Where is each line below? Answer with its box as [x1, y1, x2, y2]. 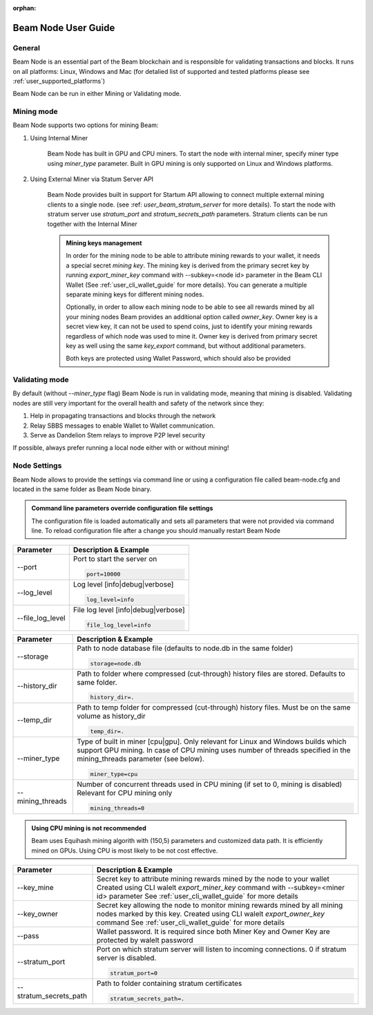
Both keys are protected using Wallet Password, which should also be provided [66, 354, 291, 363]
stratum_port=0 [109, 969, 158, 977]
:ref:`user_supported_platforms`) [12, 77, 106, 85]
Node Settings [12, 461, 62, 471]
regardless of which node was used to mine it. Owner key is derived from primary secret [66, 332, 318, 340]
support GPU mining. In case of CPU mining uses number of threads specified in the [77, 746, 351, 755]
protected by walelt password [97, 935, 193, 945]
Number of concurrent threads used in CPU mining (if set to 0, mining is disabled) [77, 779, 343, 789]
